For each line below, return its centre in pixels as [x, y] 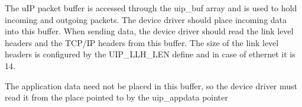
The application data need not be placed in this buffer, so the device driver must [151, 85]
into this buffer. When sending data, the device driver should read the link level [149, 31]
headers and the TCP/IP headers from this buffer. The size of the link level [142, 42]
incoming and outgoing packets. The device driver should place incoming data [146, 19]
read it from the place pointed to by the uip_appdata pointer [116, 97]
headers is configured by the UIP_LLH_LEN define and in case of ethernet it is [150, 54]
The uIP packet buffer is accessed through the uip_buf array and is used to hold [151, 8]
